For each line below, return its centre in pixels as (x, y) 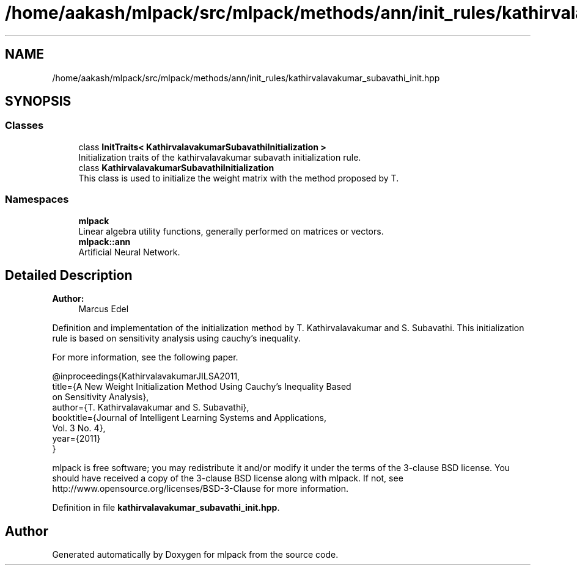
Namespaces (37, 199)
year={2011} (76, 439)
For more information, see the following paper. (145, 357)
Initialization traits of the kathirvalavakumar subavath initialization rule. (220, 157)
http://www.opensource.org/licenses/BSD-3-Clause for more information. (200, 489)
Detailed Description (69, 275)
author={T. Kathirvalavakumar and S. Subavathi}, (151, 407)
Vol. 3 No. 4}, (79, 428)
